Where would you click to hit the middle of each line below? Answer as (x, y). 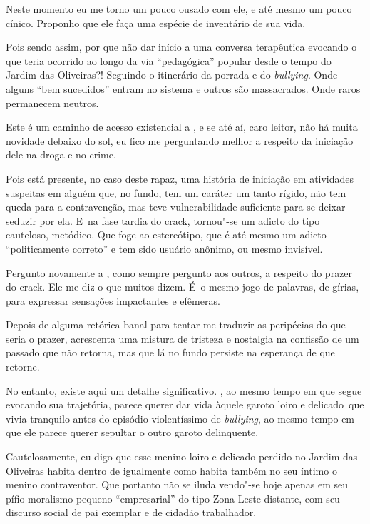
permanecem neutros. (52, 102)
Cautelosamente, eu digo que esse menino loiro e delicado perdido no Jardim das (182, 457)
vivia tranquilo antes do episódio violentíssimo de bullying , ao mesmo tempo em (180, 418)
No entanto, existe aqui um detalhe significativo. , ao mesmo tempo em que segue (184, 390)
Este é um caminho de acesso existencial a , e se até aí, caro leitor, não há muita (182, 127)
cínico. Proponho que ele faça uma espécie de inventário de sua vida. (156, 22)
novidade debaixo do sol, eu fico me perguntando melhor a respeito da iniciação (180, 140)
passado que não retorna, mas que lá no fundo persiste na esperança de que (170, 352)
